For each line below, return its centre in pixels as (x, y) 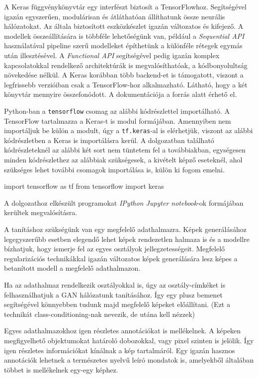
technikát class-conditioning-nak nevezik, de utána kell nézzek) (99, 314)
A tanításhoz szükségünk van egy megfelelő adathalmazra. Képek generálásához (126, 229)
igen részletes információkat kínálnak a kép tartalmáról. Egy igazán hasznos (120, 350)
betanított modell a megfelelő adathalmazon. (72, 268)
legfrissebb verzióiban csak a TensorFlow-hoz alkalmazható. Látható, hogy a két (126, 84)
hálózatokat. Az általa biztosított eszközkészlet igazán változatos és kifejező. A (124, 26)
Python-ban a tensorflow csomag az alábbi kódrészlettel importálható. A (117, 111)
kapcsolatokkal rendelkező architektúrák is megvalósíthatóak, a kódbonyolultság (126, 65)
